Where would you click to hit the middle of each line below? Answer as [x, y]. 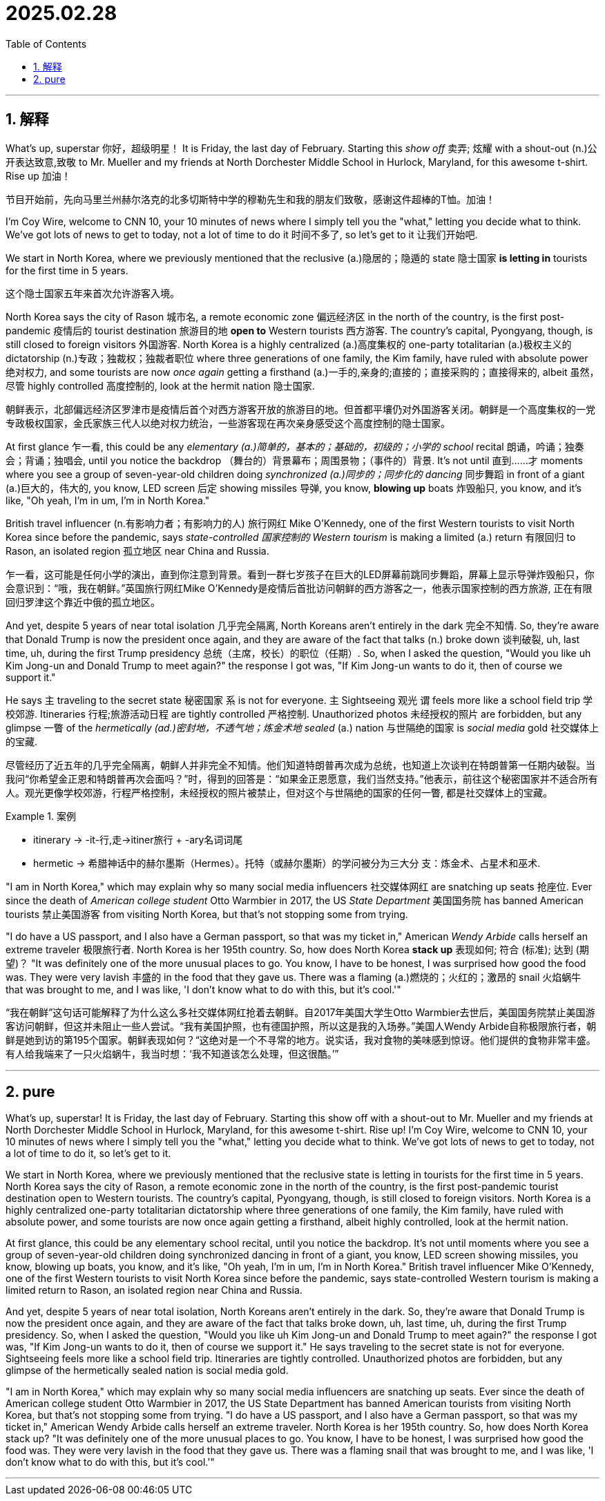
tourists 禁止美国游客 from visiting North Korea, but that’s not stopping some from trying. [207, 914]
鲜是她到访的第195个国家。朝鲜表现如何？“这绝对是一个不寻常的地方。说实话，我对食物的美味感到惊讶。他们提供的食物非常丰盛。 [301, 1040]
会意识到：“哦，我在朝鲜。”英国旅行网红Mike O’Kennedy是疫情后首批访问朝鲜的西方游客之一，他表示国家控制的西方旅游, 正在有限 [299, 588]
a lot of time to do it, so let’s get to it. [88, 1154]
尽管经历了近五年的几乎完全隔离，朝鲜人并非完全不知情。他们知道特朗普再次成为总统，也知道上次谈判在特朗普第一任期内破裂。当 [300, 765]
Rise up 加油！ [38, 175]
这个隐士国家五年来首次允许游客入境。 [93, 293]
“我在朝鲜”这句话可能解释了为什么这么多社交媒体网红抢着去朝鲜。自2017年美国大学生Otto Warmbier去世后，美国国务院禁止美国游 [300, 1012]
